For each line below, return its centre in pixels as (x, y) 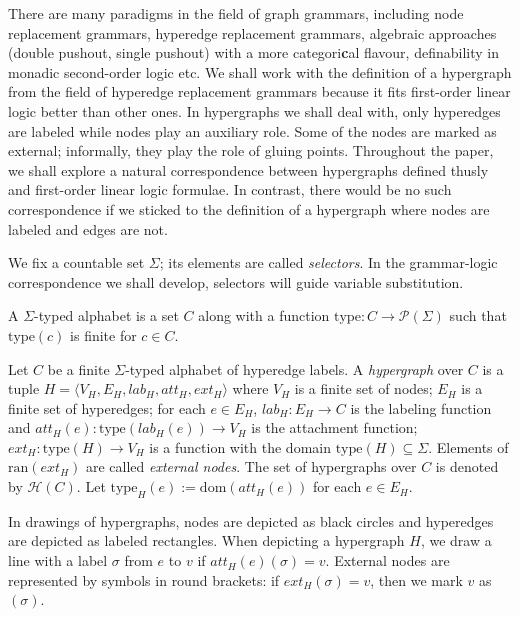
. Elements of (468, 446)
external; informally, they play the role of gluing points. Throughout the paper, (251, 150)
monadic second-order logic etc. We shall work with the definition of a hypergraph (260, 71)
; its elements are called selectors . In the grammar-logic (328, 262)
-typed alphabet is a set (106, 315)
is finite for (103, 334)
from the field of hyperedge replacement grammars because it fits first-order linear (259, 91)
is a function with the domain (240, 446)
